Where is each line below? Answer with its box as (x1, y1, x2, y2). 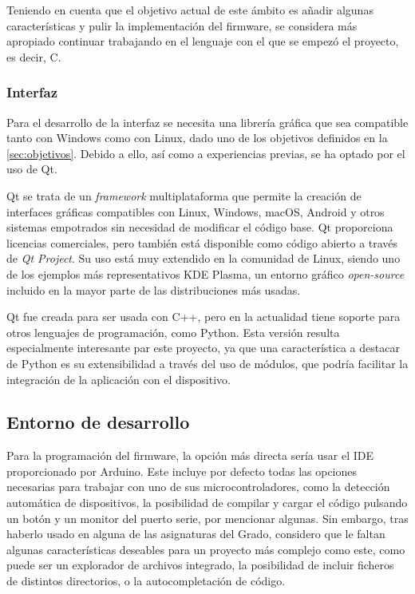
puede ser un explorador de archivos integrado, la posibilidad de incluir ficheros (6, 556, 394, 573)
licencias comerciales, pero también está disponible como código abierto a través (6, 234, 398, 251)
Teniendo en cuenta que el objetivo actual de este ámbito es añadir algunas (6, 2, 373, 18)
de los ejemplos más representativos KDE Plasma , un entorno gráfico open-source (6, 265, 405, 282)
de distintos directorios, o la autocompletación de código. (6, 572, 286, 589)
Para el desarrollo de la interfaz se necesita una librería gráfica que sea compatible (6, 113, 409, 130)
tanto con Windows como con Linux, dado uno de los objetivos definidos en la (6, 129, 388, 146)
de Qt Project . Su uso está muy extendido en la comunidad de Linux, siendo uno (6, 250, 401, 267)
